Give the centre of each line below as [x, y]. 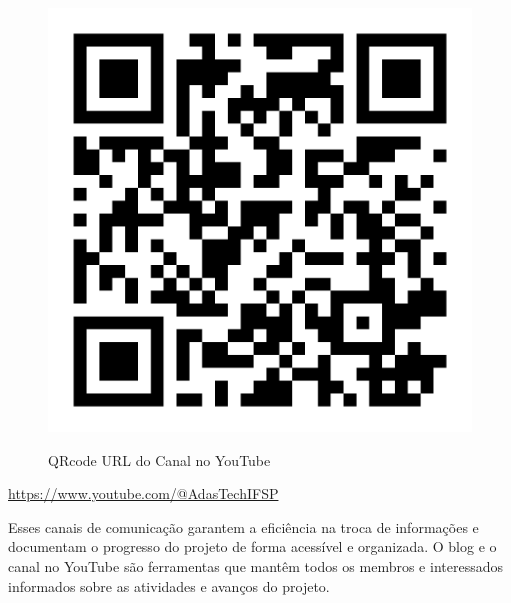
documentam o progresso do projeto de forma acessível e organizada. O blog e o [252, 546]
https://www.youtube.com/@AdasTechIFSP [143, 493]
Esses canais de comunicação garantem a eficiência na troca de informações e [243, 526]
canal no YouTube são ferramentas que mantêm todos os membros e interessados [255, 565]
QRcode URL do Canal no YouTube [159, 459]
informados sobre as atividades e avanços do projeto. [169, 585]
